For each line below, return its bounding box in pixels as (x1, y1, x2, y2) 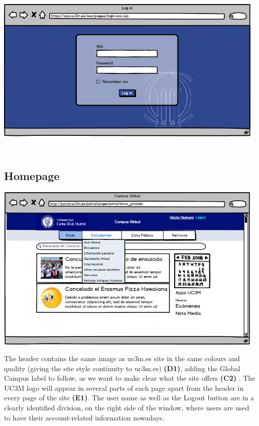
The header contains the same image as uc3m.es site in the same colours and (4, 353, 240, 364)
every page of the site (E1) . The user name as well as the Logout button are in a (4, 392, 254, 403)
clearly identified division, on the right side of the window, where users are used (4, 402, 249, 413)
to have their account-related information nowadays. (4, 412, 165, 422)
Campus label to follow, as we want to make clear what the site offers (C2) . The (4, 373, 255, 383)
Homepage (4, 168, 60, 184)
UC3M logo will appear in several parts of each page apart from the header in (4, 382, 244, 393)
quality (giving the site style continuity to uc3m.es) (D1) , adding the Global (4, 363, 240, 373)
